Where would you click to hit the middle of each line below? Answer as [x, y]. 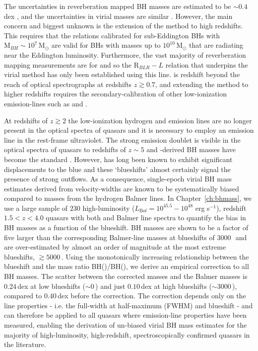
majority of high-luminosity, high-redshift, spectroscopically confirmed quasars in [127, 334]
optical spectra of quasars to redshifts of [65, 149]
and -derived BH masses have [191, 149]
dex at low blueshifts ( [51, 286]
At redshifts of [26, 120]
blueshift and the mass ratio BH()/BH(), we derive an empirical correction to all [127, 266]
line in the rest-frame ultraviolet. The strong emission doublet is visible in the [122, 139]
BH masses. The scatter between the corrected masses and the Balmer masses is [126, 276]
